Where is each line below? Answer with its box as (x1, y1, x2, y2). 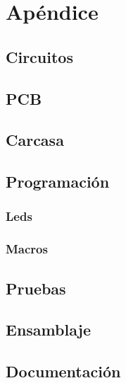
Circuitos (6, 45, 73, 67)
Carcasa (6, 129, 64, 151)
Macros (6, 240, 48, 258)
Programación (6, 171, 110, 193)
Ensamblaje (6, 319, 91, 341)
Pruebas (6, 277, 66, 299)
